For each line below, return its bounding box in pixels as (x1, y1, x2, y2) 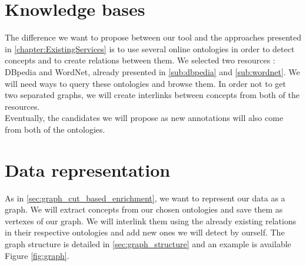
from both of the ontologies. (5, 123, 105, 135)
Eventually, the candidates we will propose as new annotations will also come (5, 112, 284, 124)
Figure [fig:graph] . (5, 249, 69, 261)
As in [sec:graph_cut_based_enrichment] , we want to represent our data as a (5, 191, 285, 204)
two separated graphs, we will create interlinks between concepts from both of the (5, 89, 300, 101)
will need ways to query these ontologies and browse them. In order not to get (5, 77, 286, 89)
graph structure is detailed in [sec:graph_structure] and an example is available (5, 237, 291, 250)
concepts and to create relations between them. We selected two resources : (5, 54, 275, 66)
